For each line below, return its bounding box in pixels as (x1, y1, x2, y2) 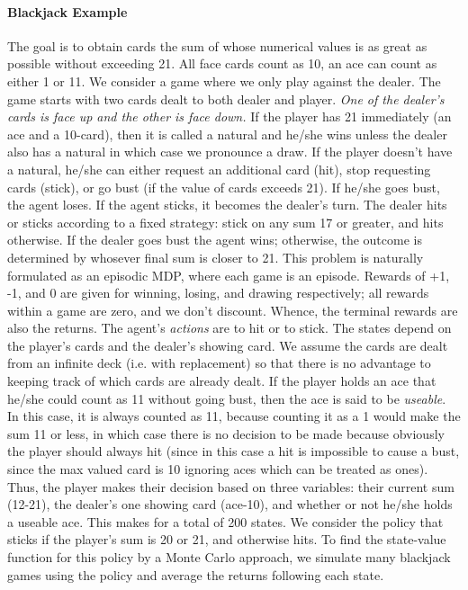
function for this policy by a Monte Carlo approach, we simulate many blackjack (7, 548, 451, 567)
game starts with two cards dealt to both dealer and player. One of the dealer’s (7, 89, 445, 108)
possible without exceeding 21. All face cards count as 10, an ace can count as (7, 54, 437, 73)
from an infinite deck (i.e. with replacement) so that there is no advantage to (7, 353, 431, 372)
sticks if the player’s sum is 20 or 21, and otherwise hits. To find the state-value (7, 530, 446, 549)
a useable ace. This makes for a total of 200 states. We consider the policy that (7, 512, 444, 531)
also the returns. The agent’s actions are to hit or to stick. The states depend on (7, 318, 452, 337)
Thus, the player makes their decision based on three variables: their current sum (7, 477, 454, 496)
